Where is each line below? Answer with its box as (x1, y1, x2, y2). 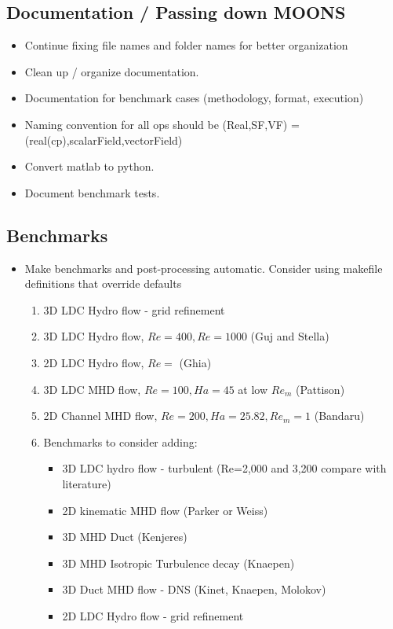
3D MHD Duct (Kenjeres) (62, 528, 187, 545)
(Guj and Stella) (250, 328, 329, 344)
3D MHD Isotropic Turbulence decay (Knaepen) (62, 554, 295, 571)
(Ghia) (179, 354, 212, 370)
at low (238, 381, 268, 397)
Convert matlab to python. (24, 158, 155, 175)
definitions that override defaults (24, 275, 182, 292)
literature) (62, 475, 111, 491)
